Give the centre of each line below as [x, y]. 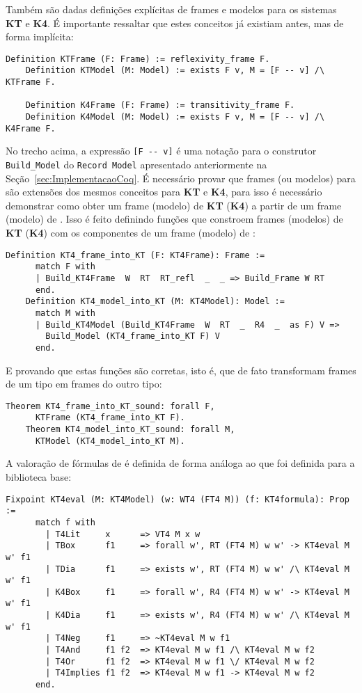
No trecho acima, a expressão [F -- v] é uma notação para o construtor [161, 151]
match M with [65, 313]
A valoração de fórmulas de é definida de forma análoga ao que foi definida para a [180, 463]
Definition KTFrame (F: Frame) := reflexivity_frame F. [138, 59]
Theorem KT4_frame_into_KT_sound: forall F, [110, 406]
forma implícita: [40, 37]
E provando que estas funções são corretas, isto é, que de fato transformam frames [181, 370]
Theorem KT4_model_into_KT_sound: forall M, [130, 430]
